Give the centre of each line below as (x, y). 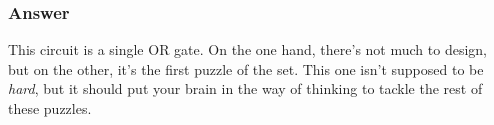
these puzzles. (50, 108)
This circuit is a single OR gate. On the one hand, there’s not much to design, (247, 49)
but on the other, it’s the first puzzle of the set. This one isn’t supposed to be (246, 68)
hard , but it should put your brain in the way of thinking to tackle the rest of (245, 88)
